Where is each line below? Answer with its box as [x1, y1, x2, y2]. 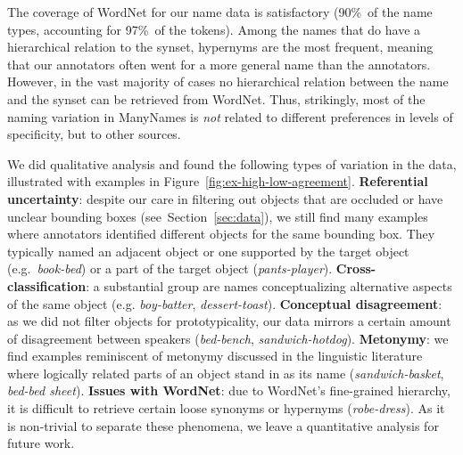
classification [7, 276, 87, 295]
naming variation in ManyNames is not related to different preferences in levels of [7, 107, 453, 126]
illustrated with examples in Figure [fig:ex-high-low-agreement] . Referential [7, 172, 428, 191]
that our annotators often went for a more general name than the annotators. [7, 54, 431, 73]
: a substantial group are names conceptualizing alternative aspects [86, 276, 452, 295]
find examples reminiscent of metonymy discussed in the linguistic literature [7, 346, 423, 365]
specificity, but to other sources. [7, 125, 181, 143]
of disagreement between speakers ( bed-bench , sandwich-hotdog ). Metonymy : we [7, 329, 449, 347]
